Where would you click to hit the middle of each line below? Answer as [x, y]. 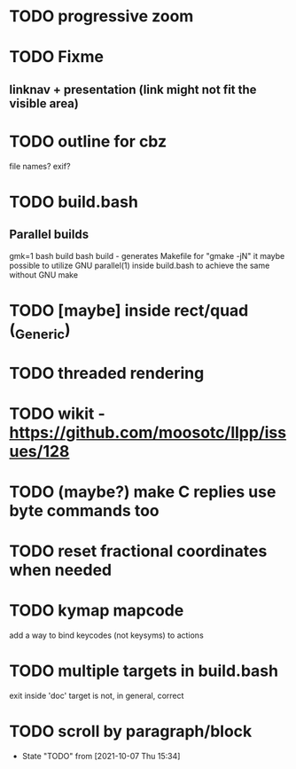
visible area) [44, 103]
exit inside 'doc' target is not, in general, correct [97, 696]
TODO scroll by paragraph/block [131, 731]
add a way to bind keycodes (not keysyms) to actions [106, 635]
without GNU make [43, 275]
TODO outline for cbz [88, 141]
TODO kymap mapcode [97, 611]
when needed [61, 570]
